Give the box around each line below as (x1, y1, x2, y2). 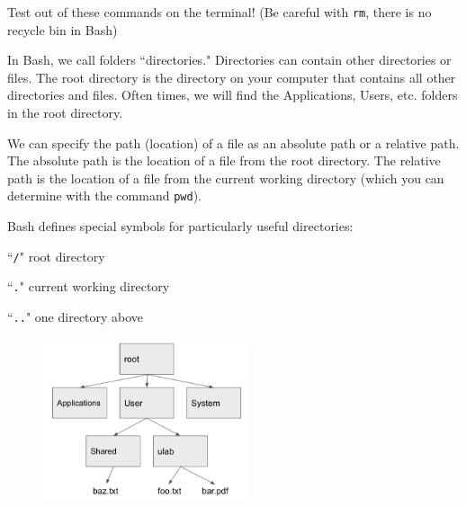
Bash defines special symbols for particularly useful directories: (7, 217, 354, 236)
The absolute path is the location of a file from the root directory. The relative (7, 151, 441, 170)
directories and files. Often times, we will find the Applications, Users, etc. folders (7, 85, 458, 104)
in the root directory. (7, 103, 123, 122)
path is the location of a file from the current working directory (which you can (7, 168, 444, 187)
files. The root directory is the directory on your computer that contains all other (7, 67, 456, 86)
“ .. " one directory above (7, 307, 144, 325)
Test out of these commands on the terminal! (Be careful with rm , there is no (7, 3, 432, 21)
